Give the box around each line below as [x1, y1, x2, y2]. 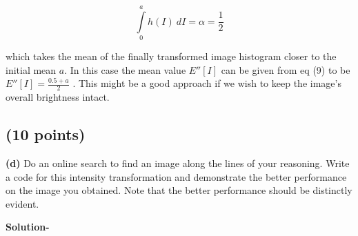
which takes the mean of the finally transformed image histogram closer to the [6, 49, 337, 63]
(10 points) [6, 124, 86, 145]
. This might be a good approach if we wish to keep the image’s [72, 76, 341, 90]
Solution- [6, 219, 50, 234]
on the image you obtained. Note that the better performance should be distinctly [6, 183, 352, 197]
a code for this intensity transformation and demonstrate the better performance [6, 169, 347, 184]
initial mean [6, 62, 57, 77]
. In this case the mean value [64, 62, 186, 77]
